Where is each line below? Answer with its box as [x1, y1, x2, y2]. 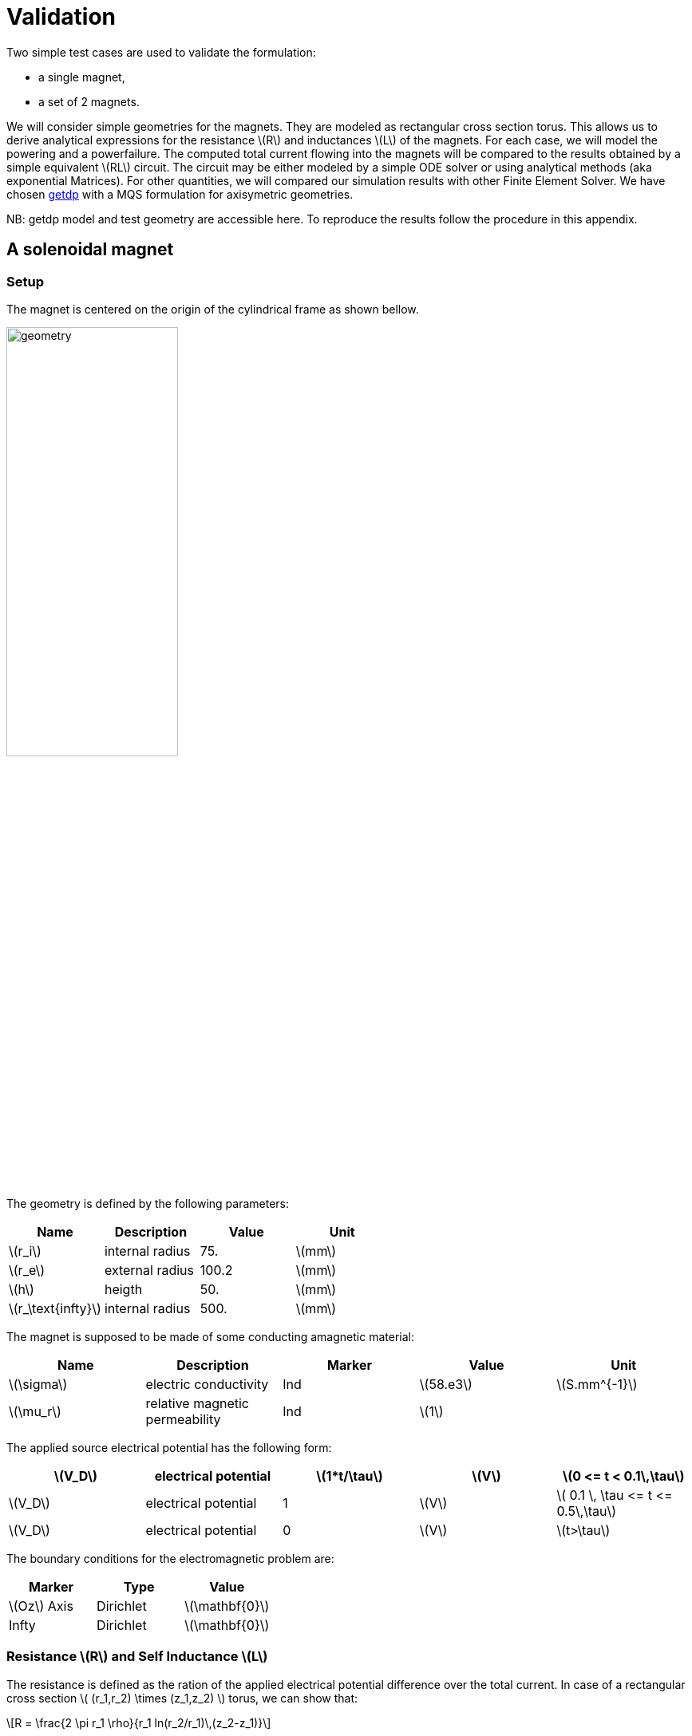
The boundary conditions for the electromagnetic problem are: [6, 1551, 334, 1565]
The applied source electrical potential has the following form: [6, 1440, 332, 1454]
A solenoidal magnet [6, 239, 174, 260]
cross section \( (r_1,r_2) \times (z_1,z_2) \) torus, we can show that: [6, 1691, 358, 1705]
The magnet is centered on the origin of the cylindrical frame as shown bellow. [6, 302, 419, 316]
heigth [104, 1280, 143, 1297]
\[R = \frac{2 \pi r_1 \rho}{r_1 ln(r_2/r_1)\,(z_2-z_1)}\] [6, 1715, 271, 1730]
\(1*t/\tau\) [316, 1467, 383, 1484]
